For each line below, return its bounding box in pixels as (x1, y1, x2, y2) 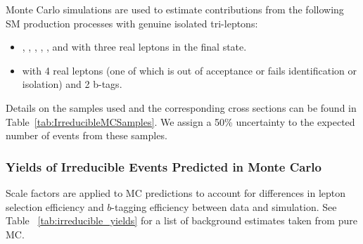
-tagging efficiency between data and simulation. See (111, 199, 337, 214)
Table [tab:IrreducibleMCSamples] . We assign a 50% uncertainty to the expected (6, 114, 355, 129)
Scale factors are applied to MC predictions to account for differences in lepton (6, 185, 346, 200)
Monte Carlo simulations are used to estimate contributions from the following (6, 2, 344, 16)
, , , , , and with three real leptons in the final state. (22, 39, 247, 54)
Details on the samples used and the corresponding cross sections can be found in (6, 100, 357, 115)
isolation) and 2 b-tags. (22, 77, 122, 91)
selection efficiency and (6, 199, 104, 214)
